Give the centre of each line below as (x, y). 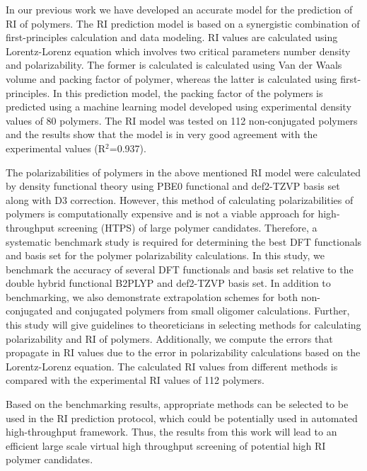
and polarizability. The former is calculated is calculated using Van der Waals (174, 65)
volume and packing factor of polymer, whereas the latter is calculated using (171, 78)
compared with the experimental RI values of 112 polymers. (135, 380)
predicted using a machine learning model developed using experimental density (179, 107)
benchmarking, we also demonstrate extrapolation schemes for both (152, 296)
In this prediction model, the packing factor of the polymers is (188, 92)
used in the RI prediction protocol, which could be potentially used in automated (182, 418)
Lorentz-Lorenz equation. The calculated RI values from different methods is (172, 366)
